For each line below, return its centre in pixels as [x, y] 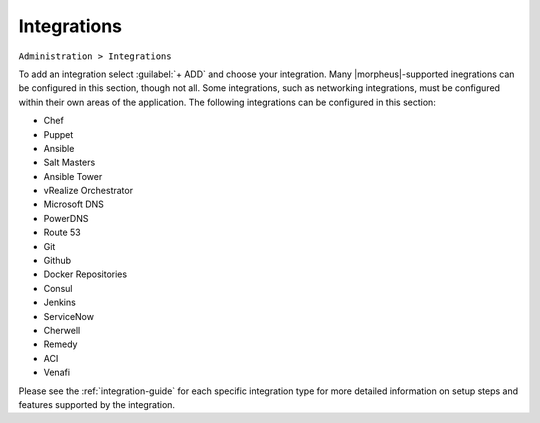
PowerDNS [66, 218]
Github [57, 261]
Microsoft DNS [74, 204]
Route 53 [62, 232]
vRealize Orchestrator [88, 191]
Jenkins [60, 302]
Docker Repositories [85, 274]
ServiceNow [69, 316]
